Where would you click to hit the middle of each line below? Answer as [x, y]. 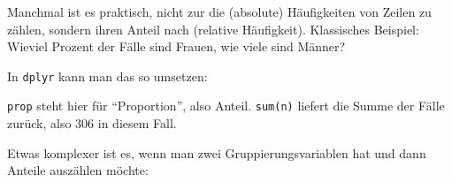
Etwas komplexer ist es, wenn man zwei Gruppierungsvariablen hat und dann [217, 152]
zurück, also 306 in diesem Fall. [92, 123]
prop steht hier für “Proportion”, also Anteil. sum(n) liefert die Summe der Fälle [226, 106]
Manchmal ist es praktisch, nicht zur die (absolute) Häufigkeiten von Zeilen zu [219, 11]
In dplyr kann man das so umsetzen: [107, 76]
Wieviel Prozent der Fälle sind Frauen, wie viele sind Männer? [176, 46]
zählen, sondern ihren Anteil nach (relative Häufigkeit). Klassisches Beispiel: [213, 29]
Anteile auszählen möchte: [78, 170]
